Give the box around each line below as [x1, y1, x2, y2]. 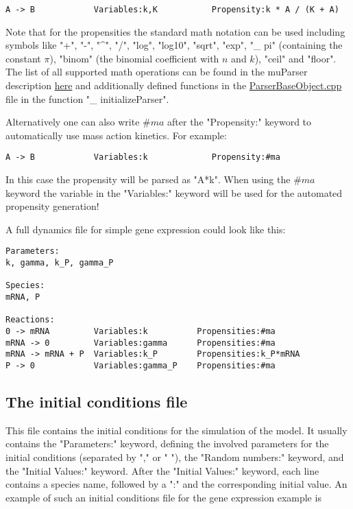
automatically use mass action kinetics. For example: [5, 128, 227, 142]
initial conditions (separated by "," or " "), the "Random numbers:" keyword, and [5, 450, 344, 464]
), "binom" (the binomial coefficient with [49, 51, 219, 65]
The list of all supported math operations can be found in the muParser [5, 64, 308, 79]
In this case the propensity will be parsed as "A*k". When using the [5, 172, 291, 187]
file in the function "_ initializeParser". [5, 91, 169, 106]
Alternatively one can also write [5, 115, 140, 129]
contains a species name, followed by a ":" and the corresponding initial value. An [5, 477, 348, 491]
